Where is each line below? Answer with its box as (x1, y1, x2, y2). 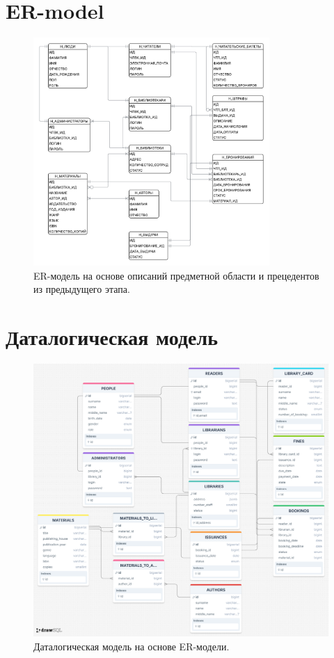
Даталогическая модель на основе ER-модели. (33, 639, 230, 653)
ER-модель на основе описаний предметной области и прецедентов (33, 268, 319, 282)
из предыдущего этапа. (33, 282, 130, 296)
